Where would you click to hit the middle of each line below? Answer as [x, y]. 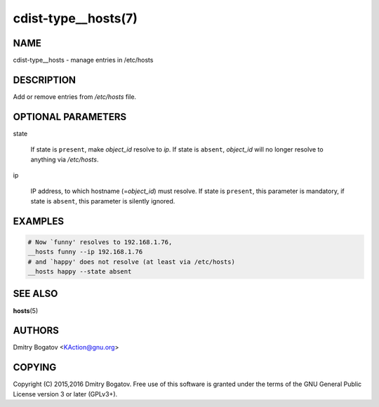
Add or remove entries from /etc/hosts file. [75, 96]
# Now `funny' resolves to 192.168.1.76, [100, 242]
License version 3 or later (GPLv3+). [65, 394]
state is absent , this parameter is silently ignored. [103, 201]
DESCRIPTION [45, 80]
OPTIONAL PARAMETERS [70, 117]
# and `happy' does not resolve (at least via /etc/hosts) [131, 262]
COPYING [35, 367]
